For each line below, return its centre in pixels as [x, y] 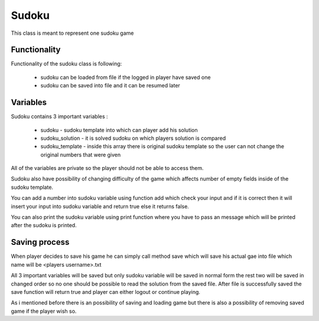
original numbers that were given [81, 155]
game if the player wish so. [44, 311]
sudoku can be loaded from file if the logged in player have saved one [126, 77]
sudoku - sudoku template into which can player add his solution [119, 130]
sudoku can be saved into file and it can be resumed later [110, 86]
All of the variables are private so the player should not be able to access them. [107, 168]
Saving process [40, 242]
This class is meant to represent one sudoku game [72, 33]
